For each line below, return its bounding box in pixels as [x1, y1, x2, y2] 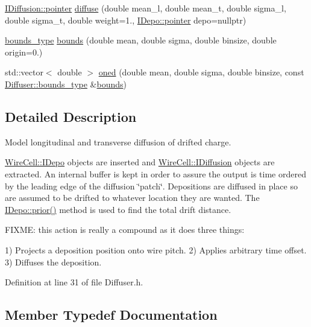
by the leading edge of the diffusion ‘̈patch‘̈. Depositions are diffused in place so [5, 179, 298, 192]
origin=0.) [5, 45, 43, 58]
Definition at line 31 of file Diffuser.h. [5, 276, 143, 288]
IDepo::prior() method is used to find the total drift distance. [5, 203, 231, 215]
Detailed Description [5, 107, 137, 125]
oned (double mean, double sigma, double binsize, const [98, 66, 304, 78]
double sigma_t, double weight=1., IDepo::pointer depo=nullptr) [5, 13, 247, 26]
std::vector [5, 66, 43, 78]
